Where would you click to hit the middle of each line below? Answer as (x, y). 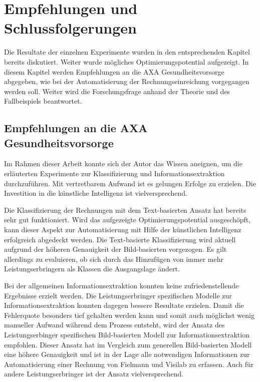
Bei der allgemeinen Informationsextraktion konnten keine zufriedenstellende (121, 285)
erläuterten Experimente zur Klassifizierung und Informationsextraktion (114, 173)
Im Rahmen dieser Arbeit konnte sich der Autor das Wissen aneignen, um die (123, 163)
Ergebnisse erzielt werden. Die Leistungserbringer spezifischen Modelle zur (118, 295)
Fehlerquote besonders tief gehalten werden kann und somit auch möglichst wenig (129, 315)
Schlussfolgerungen (70, 28)
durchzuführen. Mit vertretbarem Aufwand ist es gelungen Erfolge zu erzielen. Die (130, 183)
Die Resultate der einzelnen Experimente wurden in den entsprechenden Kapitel (127, 52)
